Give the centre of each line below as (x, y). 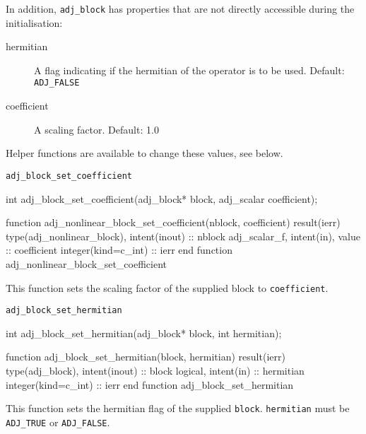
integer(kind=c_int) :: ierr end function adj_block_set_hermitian (150, 384)
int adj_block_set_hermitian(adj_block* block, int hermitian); (144, 333)
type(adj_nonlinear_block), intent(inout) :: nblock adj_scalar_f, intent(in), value (183, 236)
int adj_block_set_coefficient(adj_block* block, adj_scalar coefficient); (162, 198)
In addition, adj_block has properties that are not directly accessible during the (180, 8)
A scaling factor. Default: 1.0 (96, 129)
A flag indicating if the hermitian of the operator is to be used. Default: (189, 70)
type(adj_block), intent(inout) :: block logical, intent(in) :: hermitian (155, 370)
